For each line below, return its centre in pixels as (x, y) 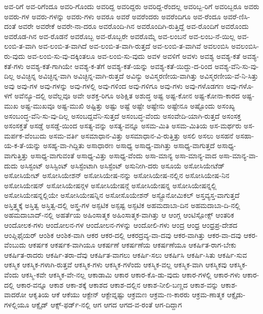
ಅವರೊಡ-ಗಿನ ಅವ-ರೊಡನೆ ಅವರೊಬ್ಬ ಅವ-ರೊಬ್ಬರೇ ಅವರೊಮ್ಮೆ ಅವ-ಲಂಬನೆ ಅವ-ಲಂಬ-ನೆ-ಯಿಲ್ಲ (120, 36)
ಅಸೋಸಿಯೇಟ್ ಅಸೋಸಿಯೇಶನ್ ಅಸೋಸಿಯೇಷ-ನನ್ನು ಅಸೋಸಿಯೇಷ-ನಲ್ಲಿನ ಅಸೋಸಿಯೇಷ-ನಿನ (117, 175)
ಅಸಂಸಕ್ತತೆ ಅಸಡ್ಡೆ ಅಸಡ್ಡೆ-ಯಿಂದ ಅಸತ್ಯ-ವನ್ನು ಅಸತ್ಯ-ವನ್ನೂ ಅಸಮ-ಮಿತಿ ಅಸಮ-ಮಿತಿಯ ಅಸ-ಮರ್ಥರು (123, 126)
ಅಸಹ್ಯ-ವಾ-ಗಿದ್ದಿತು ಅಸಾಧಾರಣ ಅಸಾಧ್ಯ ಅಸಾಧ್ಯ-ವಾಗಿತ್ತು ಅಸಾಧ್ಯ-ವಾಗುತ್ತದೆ (129, 145)
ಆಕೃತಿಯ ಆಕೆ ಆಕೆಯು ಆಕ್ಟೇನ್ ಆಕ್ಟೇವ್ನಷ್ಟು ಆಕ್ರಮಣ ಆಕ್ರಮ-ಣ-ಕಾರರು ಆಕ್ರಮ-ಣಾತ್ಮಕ (127, 294)
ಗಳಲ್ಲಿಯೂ (17, 304)
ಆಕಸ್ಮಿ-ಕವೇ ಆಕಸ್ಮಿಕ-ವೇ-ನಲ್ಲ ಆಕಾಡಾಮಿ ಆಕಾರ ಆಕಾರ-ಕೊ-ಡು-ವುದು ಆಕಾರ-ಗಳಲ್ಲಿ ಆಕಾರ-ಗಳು (130, 275)
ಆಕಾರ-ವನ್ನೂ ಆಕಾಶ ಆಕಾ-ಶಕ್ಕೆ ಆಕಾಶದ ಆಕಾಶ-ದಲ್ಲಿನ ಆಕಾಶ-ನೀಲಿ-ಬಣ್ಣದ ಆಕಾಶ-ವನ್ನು (117, 284)
